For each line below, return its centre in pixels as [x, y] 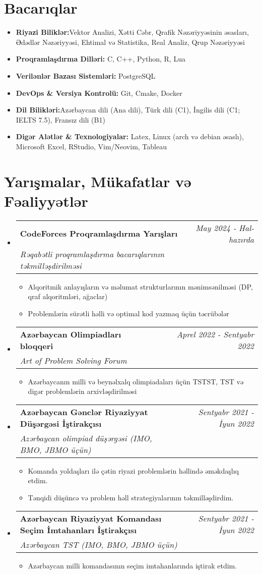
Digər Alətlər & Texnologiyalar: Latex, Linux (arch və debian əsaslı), [130, 136]
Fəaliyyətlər [46, 200]
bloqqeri [37, 346]
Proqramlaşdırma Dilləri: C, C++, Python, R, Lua [101, 59]
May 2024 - [216, 227]
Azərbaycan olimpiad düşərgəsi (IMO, [86, 438]
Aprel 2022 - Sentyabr [215, 334]
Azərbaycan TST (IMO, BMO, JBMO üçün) [99, 544]
